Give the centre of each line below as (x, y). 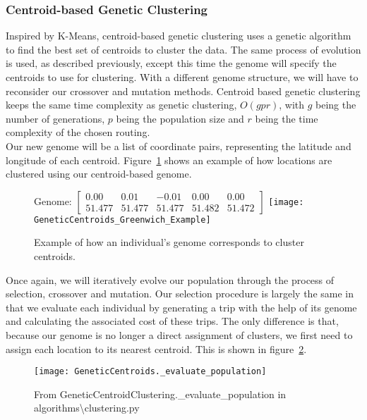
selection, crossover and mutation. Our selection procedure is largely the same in (180, 294)
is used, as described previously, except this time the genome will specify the (171, 63)
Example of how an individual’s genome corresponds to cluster (169, 242)
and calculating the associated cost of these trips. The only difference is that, (172, 321)
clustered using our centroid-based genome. (99, 174)
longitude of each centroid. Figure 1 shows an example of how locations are (169, 160)
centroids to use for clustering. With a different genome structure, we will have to (182, 77)
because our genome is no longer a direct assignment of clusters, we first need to (179, 334)
